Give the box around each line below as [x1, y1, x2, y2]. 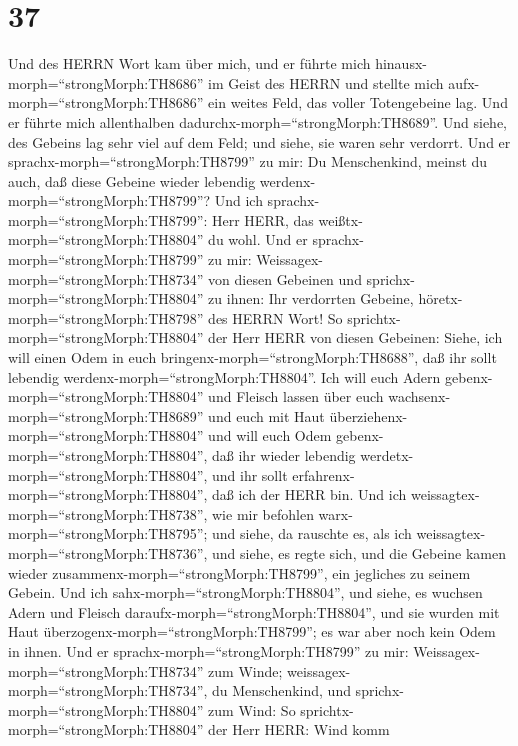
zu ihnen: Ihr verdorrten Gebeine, [208, 288, 414, 309]
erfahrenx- [292, 464, 355, 485]
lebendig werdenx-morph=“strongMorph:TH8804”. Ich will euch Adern [8, 366, 441, 387]
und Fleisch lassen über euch [208, 386, 384, 407]
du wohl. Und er [208, 229, 308, 250]
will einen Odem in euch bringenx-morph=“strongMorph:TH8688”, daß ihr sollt [8, 347, 497, 368]
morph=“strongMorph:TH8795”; [8, 523, 208, 544]
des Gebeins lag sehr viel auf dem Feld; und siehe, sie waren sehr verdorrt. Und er [8, 131, 511, 152]
